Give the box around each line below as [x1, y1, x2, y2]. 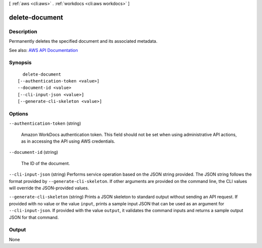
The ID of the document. [21, 160, 70, 166]
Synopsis [9, 59, 32, 66]
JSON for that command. [9, 214, 59, 220]
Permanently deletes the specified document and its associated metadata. [9, 38, 158, 44]
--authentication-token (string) [9, 120, 82, 126]
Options [9, 110, 29, 117]
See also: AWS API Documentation [9, 47, 78, 53]
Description [9, 28, 37, 35]
